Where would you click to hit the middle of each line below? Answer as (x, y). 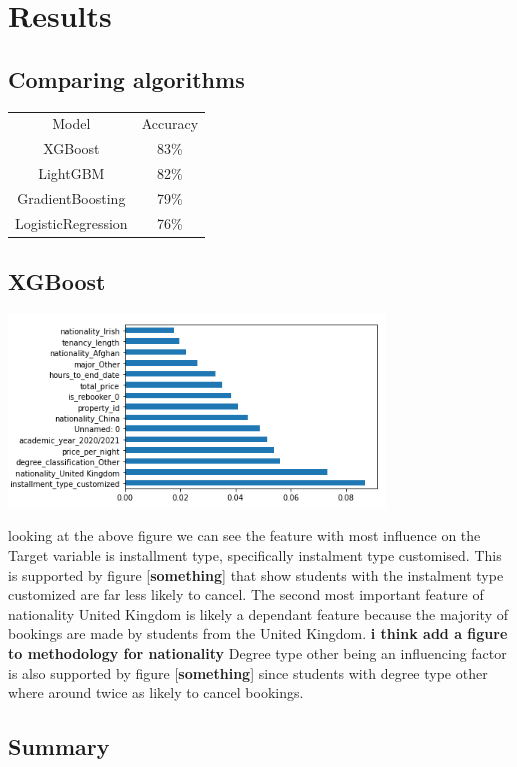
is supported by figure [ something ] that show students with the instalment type (256, 574)
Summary (59, 746)
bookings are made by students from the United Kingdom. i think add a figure (258, 633)
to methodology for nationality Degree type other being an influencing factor (257, 653)
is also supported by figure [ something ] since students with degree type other (248, 672)
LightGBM (71, 173)
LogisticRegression (71, 222)
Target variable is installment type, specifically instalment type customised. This (255, 555)
